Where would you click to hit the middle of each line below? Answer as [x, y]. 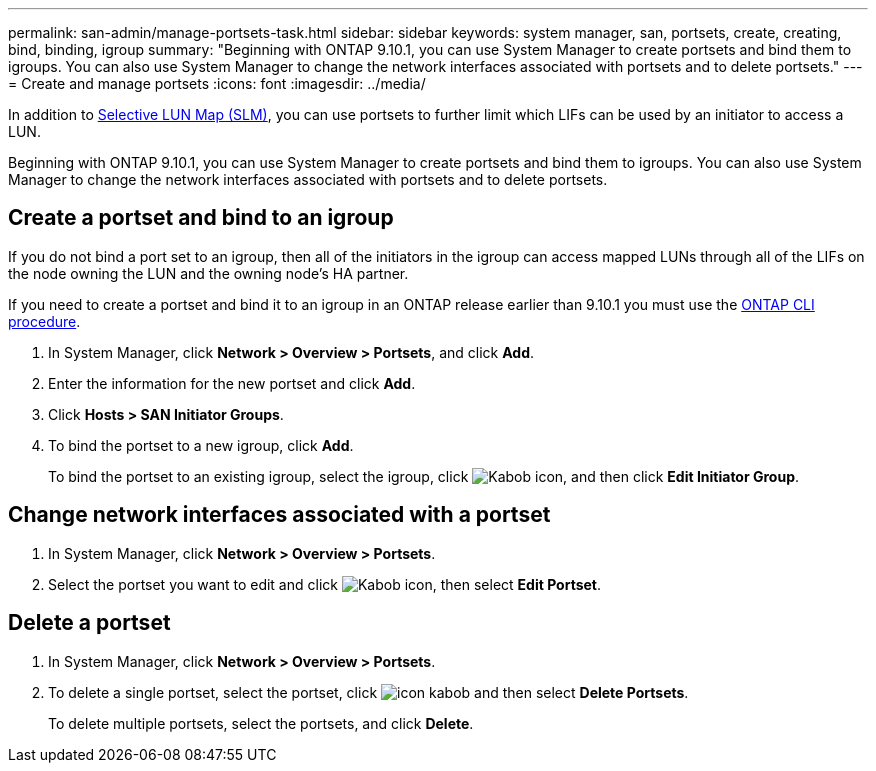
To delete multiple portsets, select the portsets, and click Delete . [261, 723]
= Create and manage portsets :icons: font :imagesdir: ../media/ [217, 83]
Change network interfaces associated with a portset [279, 515]
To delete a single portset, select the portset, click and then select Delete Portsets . [368, 692]
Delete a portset [89, 623]
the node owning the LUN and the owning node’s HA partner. [208, 273]
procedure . [44, 321]
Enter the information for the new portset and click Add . [232, 383]
